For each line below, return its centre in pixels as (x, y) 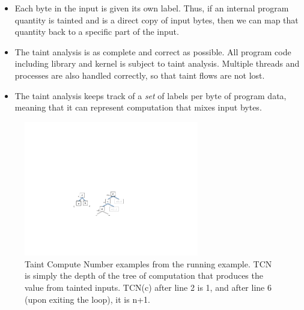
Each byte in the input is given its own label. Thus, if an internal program (152, 8)
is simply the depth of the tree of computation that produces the (144, 275)
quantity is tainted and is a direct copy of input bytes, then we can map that (157, 20)
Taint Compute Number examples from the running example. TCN (148, 263)
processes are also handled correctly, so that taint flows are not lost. (140, 75)
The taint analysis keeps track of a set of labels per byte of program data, (150, 95)
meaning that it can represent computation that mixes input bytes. (138, 107)
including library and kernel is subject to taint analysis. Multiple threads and (157, 63)
